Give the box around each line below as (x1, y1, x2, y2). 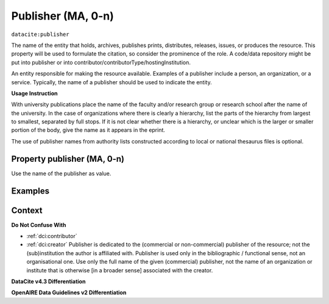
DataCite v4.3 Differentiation (11, 278, 86, 285)
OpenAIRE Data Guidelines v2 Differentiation (11, 289, 127, 296)
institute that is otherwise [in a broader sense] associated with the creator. (26, 266, 213, 274)
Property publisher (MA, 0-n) (11, 153, 125, 164)
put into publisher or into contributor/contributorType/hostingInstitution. (11, 59, 191, 66)
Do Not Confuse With (11, 221, 66, 228)
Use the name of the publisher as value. (11, 170, 111, 177)
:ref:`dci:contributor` (26, 233, 77, 240)
